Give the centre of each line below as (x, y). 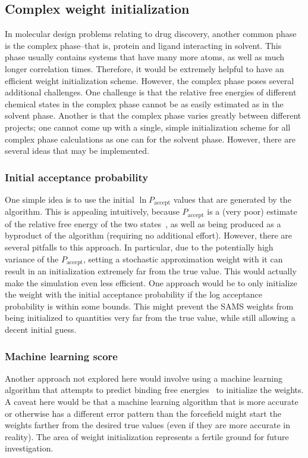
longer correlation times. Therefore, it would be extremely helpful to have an (144, 68)
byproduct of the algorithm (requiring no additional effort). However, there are (148, 235)
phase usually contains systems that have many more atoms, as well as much (145, 57)
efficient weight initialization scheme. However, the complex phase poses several (150, 80)
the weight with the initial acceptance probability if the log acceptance (133, 294)
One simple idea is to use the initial (70, 199)
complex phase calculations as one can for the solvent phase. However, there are (150, 139)
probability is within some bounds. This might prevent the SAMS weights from (149, 306)
